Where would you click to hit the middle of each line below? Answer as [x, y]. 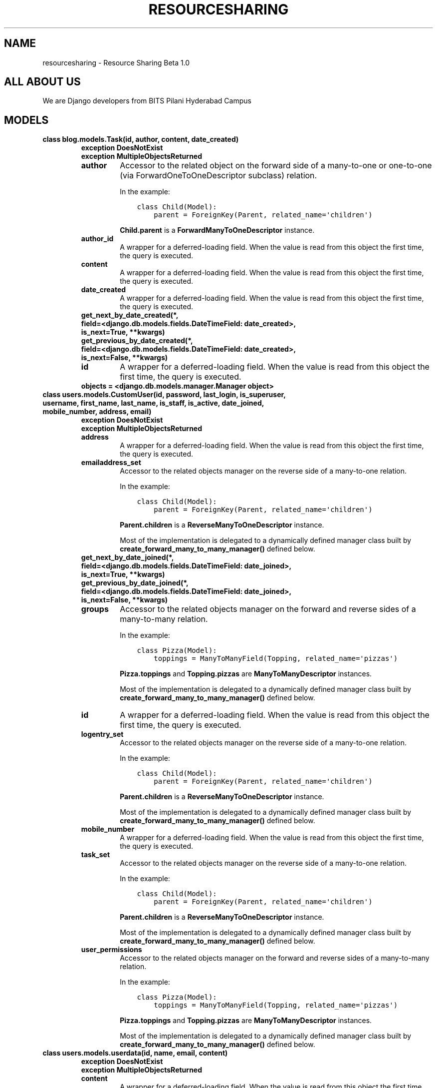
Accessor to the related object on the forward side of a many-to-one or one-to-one [276, 166]
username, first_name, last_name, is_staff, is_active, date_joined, [153, 403]
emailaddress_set [111, 463]
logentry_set [102, 734]
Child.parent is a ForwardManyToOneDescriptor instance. [217, 230]
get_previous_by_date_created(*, [137, 341]
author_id [97, 239]
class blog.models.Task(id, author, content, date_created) [141, 139]
